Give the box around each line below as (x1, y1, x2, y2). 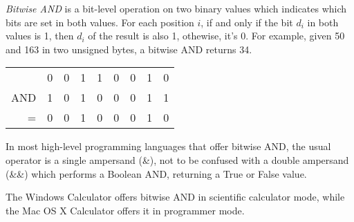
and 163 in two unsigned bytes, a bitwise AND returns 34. (6, 41, 252, 56)
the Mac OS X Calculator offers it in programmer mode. (6, 203, 245, 217)
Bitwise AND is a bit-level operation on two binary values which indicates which (6, 1, 347, 15)
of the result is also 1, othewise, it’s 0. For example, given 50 (88, 28, 345, 43)
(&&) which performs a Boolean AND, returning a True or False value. (6, 166, 307, 181)
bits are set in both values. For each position (6, 15, 194, 29)
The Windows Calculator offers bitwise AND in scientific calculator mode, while (6, 189, 345, 204)
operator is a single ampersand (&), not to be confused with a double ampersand (6, 152, 349, 167)
